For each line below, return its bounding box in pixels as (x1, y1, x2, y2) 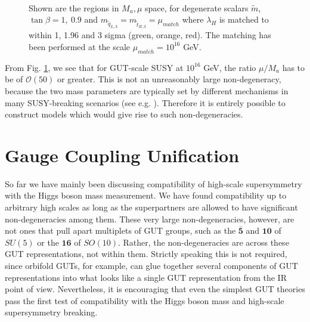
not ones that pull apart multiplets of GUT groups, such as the (5, 224, 236, 237)
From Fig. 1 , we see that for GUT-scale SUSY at (5, 61, 184, 73)
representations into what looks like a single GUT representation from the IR (5, 271, 287, 283)
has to (282, 61, 305, 73)
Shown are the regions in (29, 1, 119, 14)
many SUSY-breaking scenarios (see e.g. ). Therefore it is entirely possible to (5, 96, 286, 109)
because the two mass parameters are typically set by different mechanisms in (5, 84, 289, 97)
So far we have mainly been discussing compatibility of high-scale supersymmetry (5, 177, 302, 190)
